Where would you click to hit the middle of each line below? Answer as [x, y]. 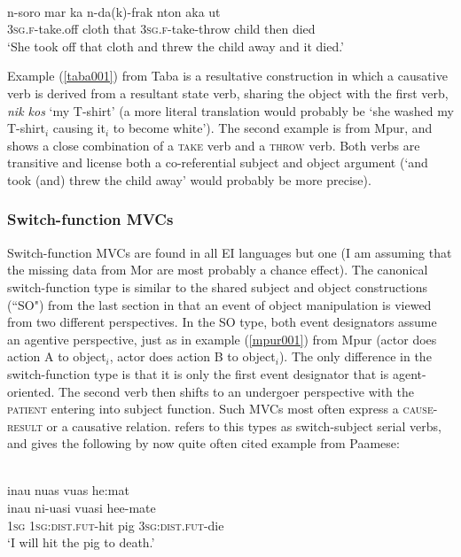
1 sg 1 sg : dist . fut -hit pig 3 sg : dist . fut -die [116, 525]
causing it [79, 128]
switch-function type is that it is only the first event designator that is [198, 373]
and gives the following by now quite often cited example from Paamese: [203, 443]
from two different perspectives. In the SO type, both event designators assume [222, 322]
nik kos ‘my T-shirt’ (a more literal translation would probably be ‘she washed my [230, 110]
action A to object [57, 356]
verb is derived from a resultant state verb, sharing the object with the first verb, [228, 93]
